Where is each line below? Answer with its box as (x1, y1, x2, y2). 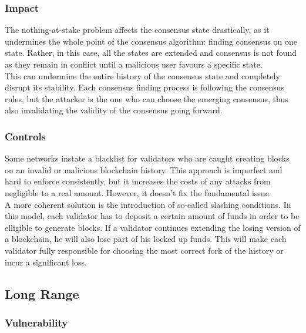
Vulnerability (5, 315, 68, 329)
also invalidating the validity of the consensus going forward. (5, 104, 223, 116)
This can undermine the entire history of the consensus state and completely (5, 69, 280, 82)
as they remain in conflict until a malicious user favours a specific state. (5, 58, 263, 70)
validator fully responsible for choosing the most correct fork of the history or (5, 244, 284, 256)
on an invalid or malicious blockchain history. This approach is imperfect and (5, 163, 283, 176)
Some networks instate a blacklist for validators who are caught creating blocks (5, 152, 290, 164)
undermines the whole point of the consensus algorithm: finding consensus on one (5, 35, 298, 47)
